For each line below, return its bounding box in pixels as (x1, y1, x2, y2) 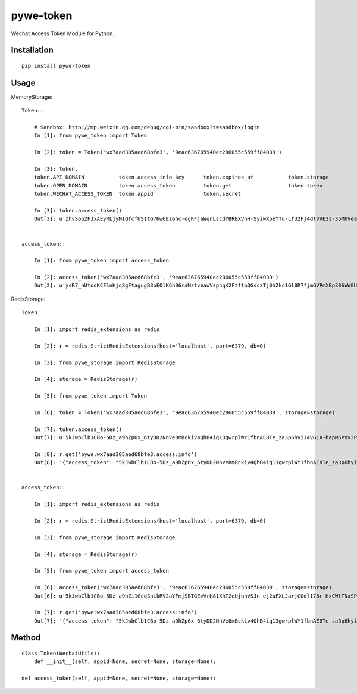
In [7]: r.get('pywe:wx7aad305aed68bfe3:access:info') (33, 609, 198, 616)
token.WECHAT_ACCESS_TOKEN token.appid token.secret (33, 190, 242, 198)
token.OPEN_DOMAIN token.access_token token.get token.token (33, 182, 323, 189)
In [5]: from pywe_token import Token (33, 393, 148, 399)
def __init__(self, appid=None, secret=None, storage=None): (33, 658, 217, 665)
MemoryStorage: (11, 93, 53, 101)
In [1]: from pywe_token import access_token (33, 257, 170, 264)
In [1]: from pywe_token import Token (33, 132, 148, 139)
